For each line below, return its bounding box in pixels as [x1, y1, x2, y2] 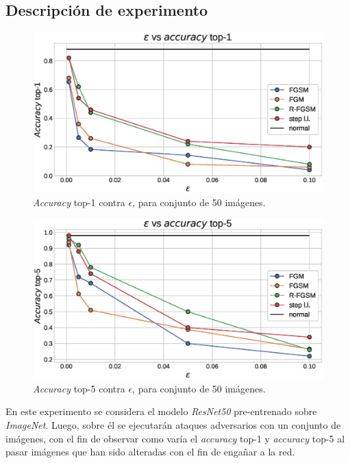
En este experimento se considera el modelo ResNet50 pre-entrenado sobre [5, 404, 317, 418]
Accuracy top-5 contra [33, 381, 125, 395]
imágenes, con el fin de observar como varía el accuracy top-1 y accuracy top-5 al [5, 431, 345, 445]
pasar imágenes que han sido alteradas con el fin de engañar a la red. [5, 445, 295, 459]
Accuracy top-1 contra [33, 195, 125, 209]
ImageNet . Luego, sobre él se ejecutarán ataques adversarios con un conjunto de [5, 418, 341, 432]
